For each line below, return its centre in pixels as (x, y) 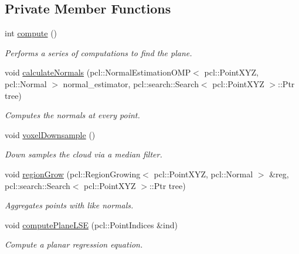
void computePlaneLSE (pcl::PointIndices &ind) (91, 224)
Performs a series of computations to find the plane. (98, 52)
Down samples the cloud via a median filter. (84, 154)
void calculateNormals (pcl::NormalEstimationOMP (98, 72)
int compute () (31, 33)
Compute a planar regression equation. (74, 244)
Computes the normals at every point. (72, 115)
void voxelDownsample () (50, 134)
